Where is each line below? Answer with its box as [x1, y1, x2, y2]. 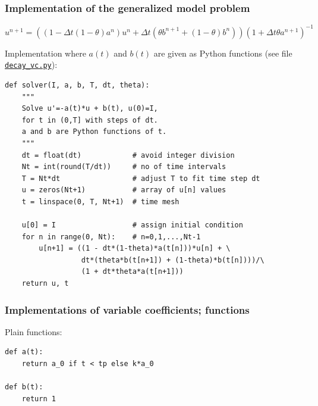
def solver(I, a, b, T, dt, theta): [5, 80, 150, 89]
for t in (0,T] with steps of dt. [21, 115, 158, 124]
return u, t [21, 279, 69, 288]
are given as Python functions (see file [153, 46, 292, 59]
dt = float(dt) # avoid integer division [21, 151, 235, 160]
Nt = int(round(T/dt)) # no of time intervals [21, 163, 226, 171]
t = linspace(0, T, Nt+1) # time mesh [21, 197, 180, 206]
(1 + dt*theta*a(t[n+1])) [81, 267, 184, 276]
